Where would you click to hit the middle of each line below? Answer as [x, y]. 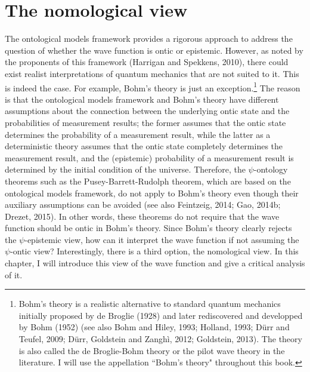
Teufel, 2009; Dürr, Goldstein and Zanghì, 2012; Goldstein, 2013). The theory [160, 339]
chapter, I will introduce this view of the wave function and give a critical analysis [155, 263]
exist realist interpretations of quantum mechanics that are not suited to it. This [152, 73]
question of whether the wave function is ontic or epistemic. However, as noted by [154, 50]
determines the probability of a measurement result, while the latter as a [138, 134]
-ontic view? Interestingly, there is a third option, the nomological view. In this [154, 251]
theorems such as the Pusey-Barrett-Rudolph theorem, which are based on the [148, 181]
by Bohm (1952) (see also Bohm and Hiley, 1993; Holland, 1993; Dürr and [154, 327]
